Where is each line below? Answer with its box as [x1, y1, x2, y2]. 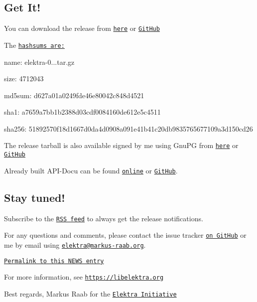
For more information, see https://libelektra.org [4, 272, 164, 282]
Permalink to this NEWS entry [4, 257, 104, 265]
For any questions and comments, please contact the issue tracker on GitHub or [4, 230, 247, 240]
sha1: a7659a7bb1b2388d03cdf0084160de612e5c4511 [4, 107, 161, 117]
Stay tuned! [4, 189, 65, 205]
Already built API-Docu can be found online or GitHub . [4, 165, 178, 175]
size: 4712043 [4, 73, 44, 84]
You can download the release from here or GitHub [4, 23, 160, 33]
